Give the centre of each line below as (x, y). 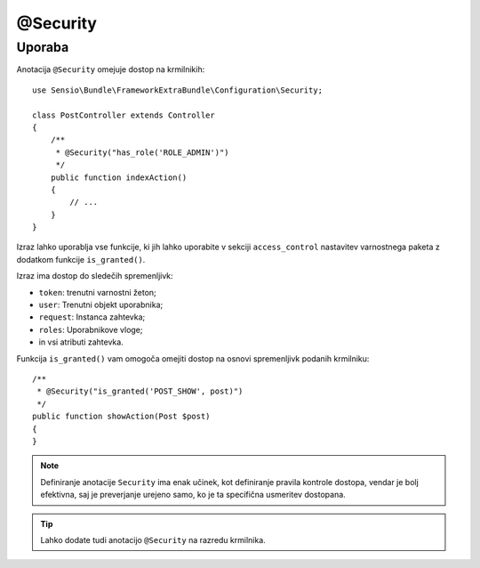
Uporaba (43, 47)
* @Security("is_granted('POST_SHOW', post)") (140, 391)
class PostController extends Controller (124, 115)
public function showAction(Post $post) (121, 417)
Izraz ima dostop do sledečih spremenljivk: (95, 276)
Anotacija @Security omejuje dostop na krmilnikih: (111, 69)
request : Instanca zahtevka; (92, 317)
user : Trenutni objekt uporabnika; (101, 305)
